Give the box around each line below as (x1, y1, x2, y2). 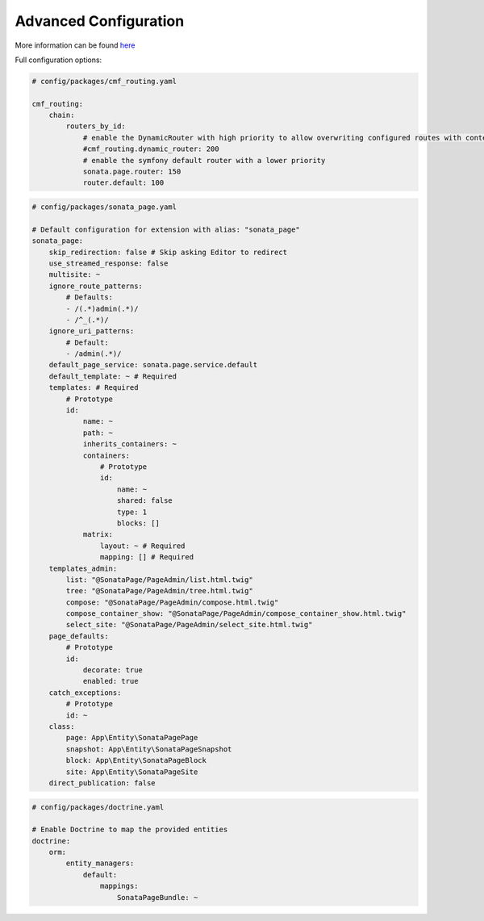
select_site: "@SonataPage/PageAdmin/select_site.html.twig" (65, 620, 313, 630)
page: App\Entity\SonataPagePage (65, 733, 198, 743)
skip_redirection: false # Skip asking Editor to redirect (48, 247, 288, 257)
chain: (48, 111, 75, 120)
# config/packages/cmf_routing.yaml (31, 77, 177, 86)
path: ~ (82, 428, 113, 437)
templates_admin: (48, 563, 118, 573)
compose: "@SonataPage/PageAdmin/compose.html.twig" (65, 597, 279, 607)
